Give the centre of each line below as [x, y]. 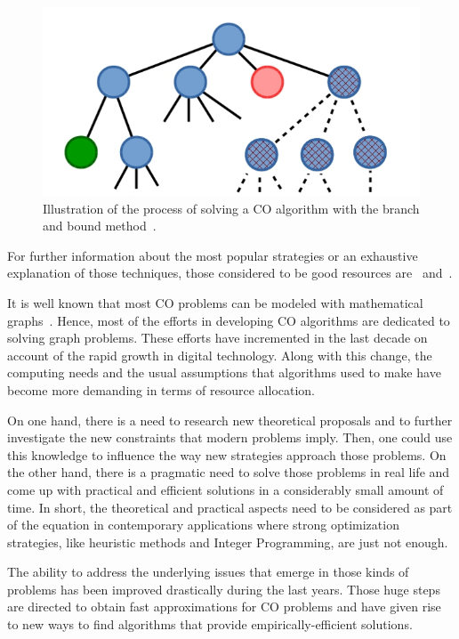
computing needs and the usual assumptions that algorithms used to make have [224, 372]
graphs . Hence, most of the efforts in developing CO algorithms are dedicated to [229, 320]
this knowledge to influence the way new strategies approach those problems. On [227, 454]
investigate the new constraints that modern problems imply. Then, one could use [230, 437]
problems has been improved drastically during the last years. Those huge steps [224, 589]
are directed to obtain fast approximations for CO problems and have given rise [224, 607]
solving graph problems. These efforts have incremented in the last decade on [217, 338]
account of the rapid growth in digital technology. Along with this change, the [220, 355]
